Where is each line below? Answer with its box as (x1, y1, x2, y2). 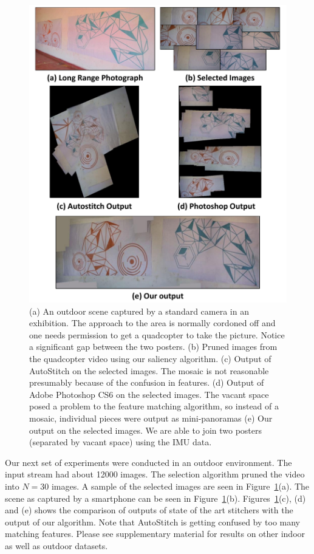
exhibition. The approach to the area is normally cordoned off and (29, 316, 276, 329)
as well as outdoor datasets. (5, 539, 108, 552)
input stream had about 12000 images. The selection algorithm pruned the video (5, 468, 305, 480)
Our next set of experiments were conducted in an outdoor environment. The (5, 456, 292, 468)
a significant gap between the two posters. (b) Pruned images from (29, 340, 278, 353)
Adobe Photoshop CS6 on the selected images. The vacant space (29, 388, 269, 400)
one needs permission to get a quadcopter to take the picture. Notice (29, 328, 285, 341)
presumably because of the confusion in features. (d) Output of (29, 376, 264, 389)
